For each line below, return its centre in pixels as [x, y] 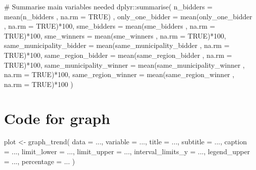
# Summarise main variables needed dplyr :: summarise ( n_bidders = [108, 6]
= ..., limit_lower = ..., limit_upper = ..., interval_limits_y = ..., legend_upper [127, 151]
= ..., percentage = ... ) [40, 161]
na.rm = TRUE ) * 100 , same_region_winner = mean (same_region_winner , [119, 74]
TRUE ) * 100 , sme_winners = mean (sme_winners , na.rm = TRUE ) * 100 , [115, 35]
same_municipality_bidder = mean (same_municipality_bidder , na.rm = [117, 45]
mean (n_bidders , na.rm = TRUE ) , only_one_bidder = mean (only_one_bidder [128, 16]
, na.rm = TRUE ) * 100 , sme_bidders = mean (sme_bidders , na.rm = [110, 26]
